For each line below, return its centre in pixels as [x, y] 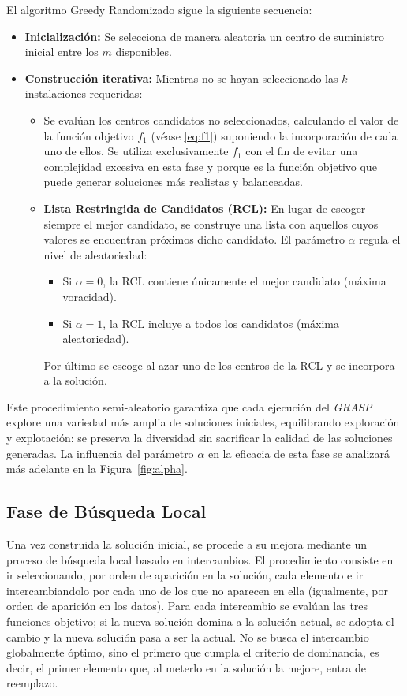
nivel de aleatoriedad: [95, 254]
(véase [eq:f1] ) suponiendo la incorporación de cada [274, 135]
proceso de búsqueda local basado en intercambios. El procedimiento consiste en [200, 559]
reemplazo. [32, 683]
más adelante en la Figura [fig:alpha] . [97, 469]
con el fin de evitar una [302, 151]
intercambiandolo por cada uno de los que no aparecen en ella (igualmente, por [198, 590]
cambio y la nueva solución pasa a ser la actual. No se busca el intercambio [188, 636]
